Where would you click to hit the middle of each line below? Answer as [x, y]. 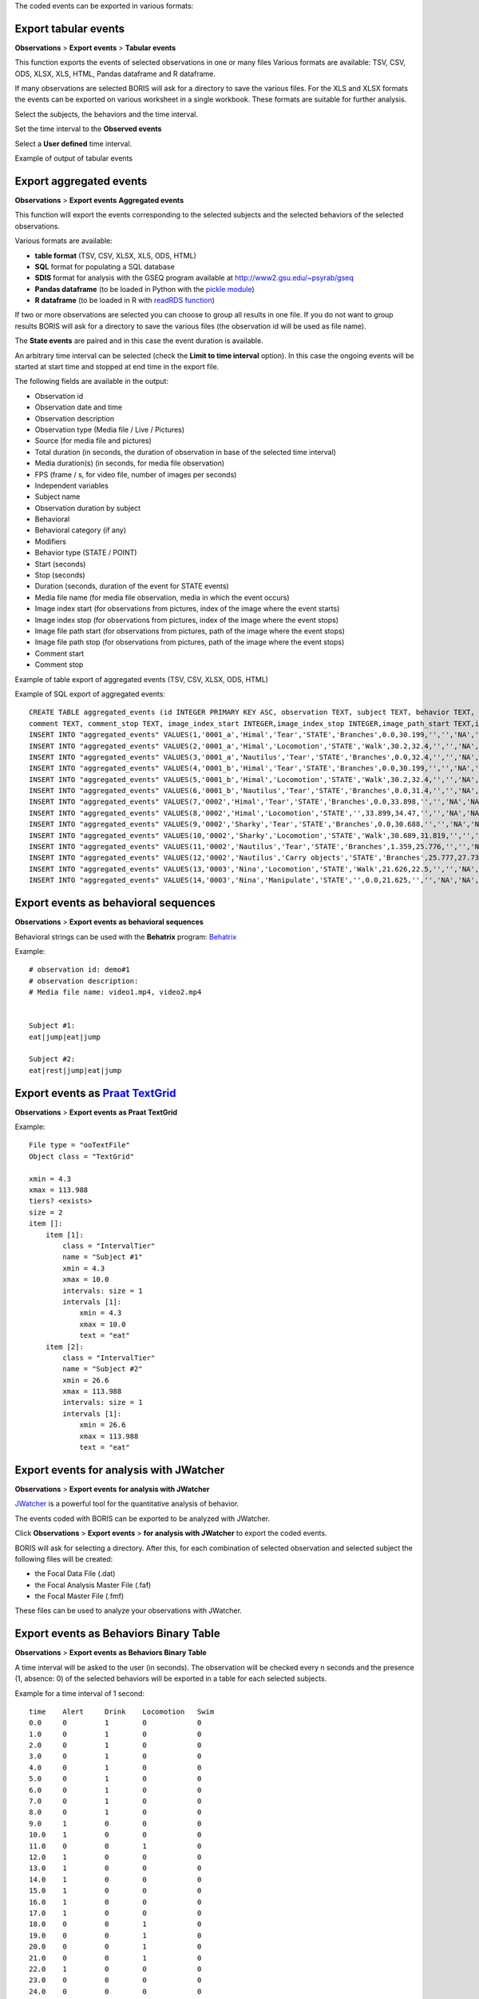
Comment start [59, 653]
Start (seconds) [60, 564]
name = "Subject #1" [103, 1257]
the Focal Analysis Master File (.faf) [93, 1585]
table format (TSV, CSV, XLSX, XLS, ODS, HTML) [116, 255]
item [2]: [64, 1347]
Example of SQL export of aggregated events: [90, 694]
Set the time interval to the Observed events [88, 129]
